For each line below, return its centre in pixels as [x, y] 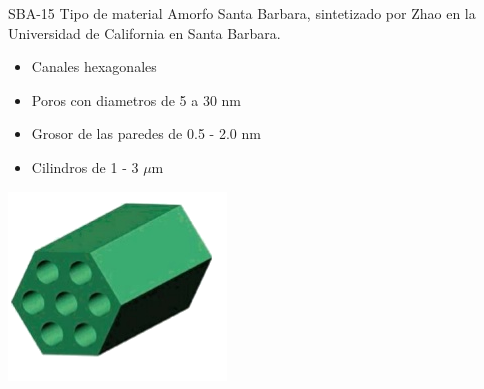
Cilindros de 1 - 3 [85, 166]
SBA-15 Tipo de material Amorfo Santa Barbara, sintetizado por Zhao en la [242, 13]
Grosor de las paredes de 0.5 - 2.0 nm [146, 133]
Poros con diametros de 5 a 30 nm [136, 99]
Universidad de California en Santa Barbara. [144, 32]
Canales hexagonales [94, 66]
